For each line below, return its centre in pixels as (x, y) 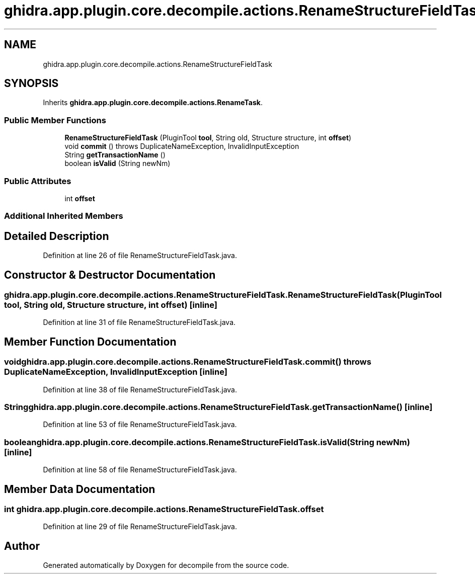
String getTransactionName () (115, 155)
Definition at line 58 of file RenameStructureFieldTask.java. (140, 470)
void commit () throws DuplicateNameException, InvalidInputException (182, 146)
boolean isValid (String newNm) (117, 163)
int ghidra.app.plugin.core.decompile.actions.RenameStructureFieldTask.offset (164, 509)
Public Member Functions (55, 120)
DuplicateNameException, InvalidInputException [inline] (116, 372)
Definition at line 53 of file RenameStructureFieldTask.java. (140, 425)
